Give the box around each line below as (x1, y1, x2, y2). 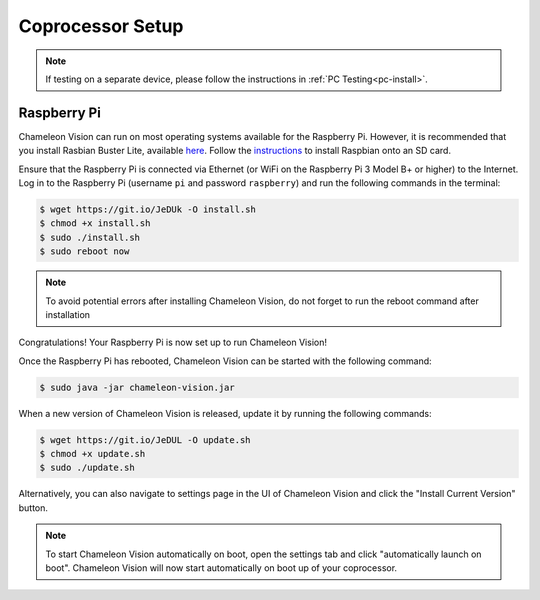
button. (18, 501, 49, 514)
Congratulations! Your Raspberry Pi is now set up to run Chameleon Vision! (18, 336, 327, 349)
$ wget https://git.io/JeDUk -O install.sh (39, 204, 257, 215)
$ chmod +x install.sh (39, 218, 151, 229)
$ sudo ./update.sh (39, 462, 135, 474)
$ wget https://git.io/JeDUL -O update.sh (39, 434, 251, 445)
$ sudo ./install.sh (39, 231, 140, 243)
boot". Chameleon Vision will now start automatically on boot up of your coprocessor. (45, 562, 398, 574)
